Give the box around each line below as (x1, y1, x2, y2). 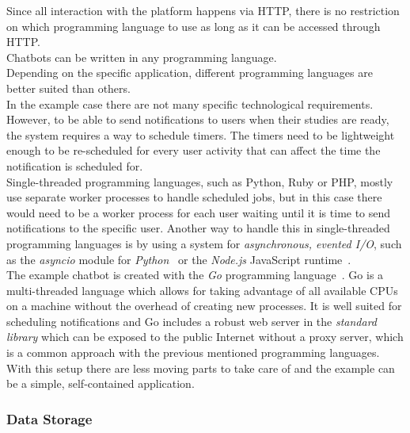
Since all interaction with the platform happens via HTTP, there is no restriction (6, 2, 400, 18)
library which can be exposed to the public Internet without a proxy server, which (6, 328, 404, 345)
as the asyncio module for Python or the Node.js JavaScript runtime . (6, 251, 351, 267)
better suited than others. (6, 79, 131, 96)
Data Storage (6, 408, 93, 428)
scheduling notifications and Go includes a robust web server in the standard (6, 312, 378, 329)
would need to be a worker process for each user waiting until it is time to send (6, 204, 391, 220)
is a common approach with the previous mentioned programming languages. (6, 344, 380, 361)
